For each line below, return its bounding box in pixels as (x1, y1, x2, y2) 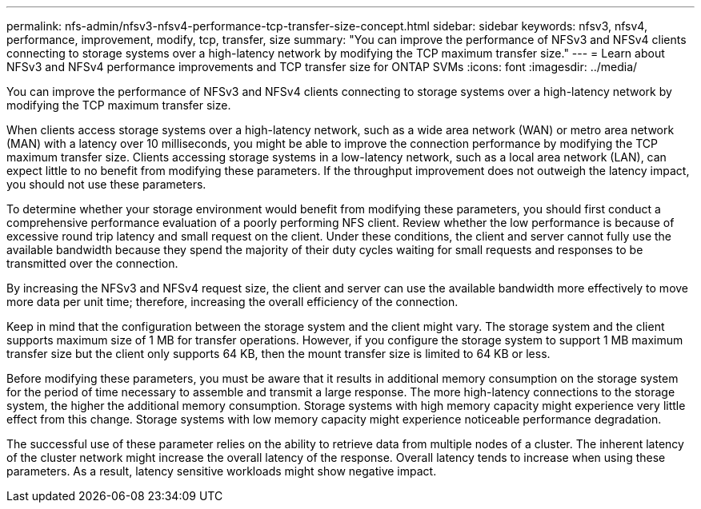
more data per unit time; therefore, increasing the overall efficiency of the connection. (6, 295, 459, 308)
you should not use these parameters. (6, 177, 206, 191)
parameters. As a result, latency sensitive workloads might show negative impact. (6, 464, 437, 478)
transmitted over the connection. (6, 256, 178, 270)
